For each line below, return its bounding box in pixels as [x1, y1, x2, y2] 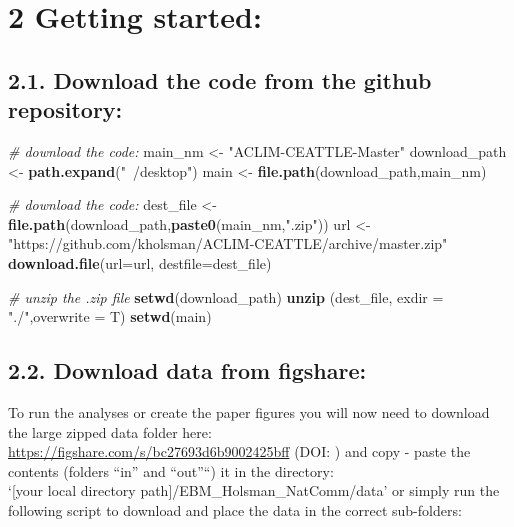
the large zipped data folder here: [8, 421, 212, 442]
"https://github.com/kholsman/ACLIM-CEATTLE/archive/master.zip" [8, 233, 448, 254]
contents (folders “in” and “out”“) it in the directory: [8, 460, 334, 481]
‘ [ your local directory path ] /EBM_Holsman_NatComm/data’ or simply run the [8, 480, 500, 501]
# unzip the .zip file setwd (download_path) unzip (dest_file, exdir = [8, 286, 444, 307]
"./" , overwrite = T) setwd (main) [8, 306, 212, 327]
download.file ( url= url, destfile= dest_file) [8, 252, 272, 273]
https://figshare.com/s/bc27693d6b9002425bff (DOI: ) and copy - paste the [8, 441, 471, 462]
